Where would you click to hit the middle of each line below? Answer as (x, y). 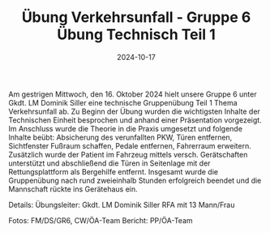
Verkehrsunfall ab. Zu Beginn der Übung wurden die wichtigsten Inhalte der (135, 111)
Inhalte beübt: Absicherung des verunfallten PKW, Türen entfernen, (120, 137)
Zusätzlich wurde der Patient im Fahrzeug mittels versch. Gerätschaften (128, 154)
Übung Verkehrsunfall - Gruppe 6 (136, 17)
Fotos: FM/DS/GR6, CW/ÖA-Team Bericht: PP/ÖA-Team (101, 220)
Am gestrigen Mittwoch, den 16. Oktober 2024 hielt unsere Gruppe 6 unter (133, 94)
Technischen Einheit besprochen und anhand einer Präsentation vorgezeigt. (135, 120)
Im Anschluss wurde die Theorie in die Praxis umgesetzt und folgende (126, 128)
